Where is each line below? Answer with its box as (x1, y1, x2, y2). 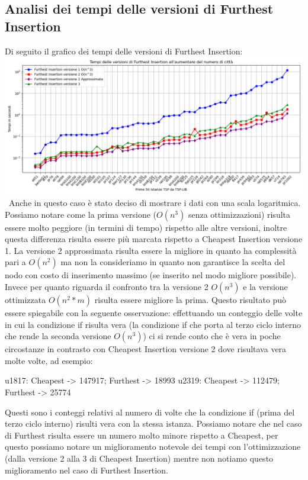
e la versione (243, 281, 288, 293)
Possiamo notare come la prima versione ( (5, 208, 157, 220)
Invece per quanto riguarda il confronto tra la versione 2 (5, 281, 208, 293)
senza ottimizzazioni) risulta (188, 208, 291, 220)
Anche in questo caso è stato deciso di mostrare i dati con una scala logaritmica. (8, 196, 301, 209)
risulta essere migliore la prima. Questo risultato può (94, 294, 287, 306)
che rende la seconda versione (5, 330, 111, 342)
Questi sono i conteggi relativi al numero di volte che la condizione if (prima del (5, 405, 295, 418)
